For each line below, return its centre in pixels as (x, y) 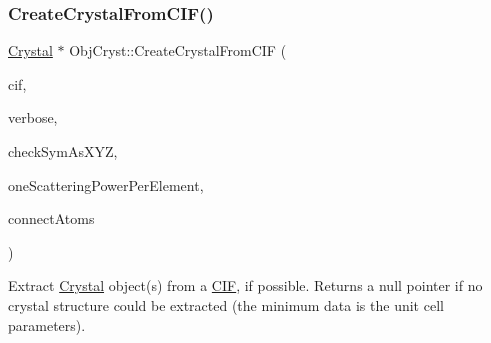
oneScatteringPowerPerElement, (106, 184)
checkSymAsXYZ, (63, 151)
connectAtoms (51, 218)
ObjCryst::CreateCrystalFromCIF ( (178, 50)
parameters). (47, 324)
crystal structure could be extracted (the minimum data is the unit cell (226, 304)
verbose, (33, 117)
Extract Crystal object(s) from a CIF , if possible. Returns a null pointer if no (245, 285)
